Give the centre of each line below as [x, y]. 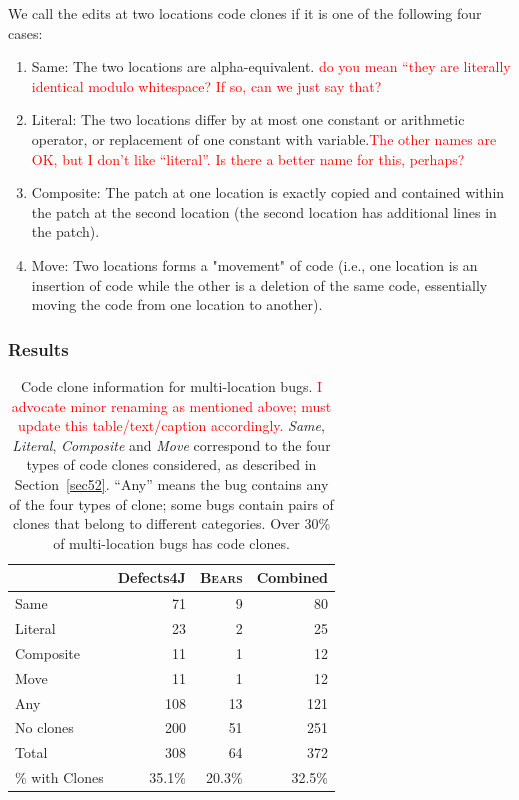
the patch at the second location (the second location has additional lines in [264, 211]
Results [38, 348]
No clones [44, 727]
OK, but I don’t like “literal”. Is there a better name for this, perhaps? [248, 158]
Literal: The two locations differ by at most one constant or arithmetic [248, 119]
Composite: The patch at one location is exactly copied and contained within [268, 192]
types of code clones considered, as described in [171, 464]
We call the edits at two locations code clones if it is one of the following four [245, 13]
